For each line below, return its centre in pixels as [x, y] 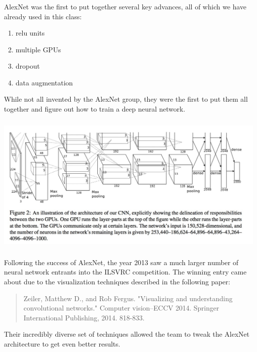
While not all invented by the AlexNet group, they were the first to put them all [126, 99]
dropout [28, 66]
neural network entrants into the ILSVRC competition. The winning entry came [125, 272]
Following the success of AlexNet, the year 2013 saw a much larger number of [121, 262]
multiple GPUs [38, 49]
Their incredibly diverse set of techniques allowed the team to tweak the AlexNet [127, 334]
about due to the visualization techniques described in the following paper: [117, 281]
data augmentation [44, 82]
